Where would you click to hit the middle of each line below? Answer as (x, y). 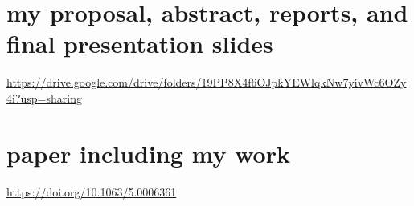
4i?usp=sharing (44, 97)
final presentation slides (140, 44)
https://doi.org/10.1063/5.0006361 (92, 191)
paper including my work (148, 153)
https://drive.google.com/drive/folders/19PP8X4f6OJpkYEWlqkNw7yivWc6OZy (207, 82)
